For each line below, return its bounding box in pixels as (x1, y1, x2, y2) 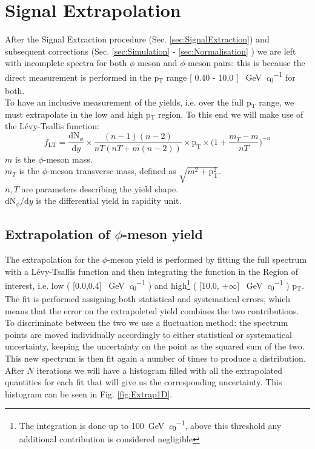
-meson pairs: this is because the (185, 56, 305, 69)
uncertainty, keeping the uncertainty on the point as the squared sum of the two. (5, 340, 305, 353)
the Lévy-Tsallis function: (5, 120, 99, 132)
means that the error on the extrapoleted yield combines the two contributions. (5, 304, 299, 317)
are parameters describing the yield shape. (21, 182, 179, 195)
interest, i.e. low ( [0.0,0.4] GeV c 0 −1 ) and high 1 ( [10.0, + (5, 277, 229, 293)
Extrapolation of (5, 224, 110, 243)
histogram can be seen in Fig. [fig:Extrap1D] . (5, 387, 173, 400)
